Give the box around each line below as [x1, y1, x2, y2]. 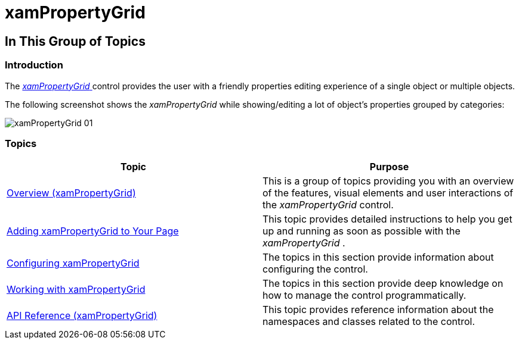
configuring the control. [262, 263, 368, 276]
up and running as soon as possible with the [262, 225, 461, 237]
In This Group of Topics [5, 33, 146, 49]
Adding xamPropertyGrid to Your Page [7, 225, 179, 237]
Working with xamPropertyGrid [7, 283, 146, 296]
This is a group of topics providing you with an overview [262, 175, 514, 187]
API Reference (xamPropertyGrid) [7, 309, 157, 322]
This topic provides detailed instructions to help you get [262, 213, 512, 226]
